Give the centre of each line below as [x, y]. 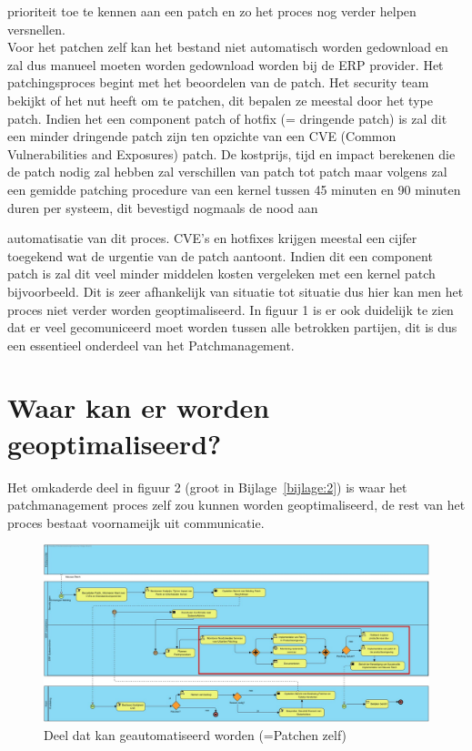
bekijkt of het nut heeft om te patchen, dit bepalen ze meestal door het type [220, 100]
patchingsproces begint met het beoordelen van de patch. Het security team [218, 82]
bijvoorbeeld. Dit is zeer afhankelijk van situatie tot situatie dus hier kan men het [236, 291]
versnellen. [36, 29]
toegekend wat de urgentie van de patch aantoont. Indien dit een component [220, 255]
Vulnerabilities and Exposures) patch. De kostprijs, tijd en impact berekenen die [231, 153]
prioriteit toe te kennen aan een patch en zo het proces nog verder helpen [212, 11]
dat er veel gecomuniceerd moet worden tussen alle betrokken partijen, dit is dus [232, 327]
